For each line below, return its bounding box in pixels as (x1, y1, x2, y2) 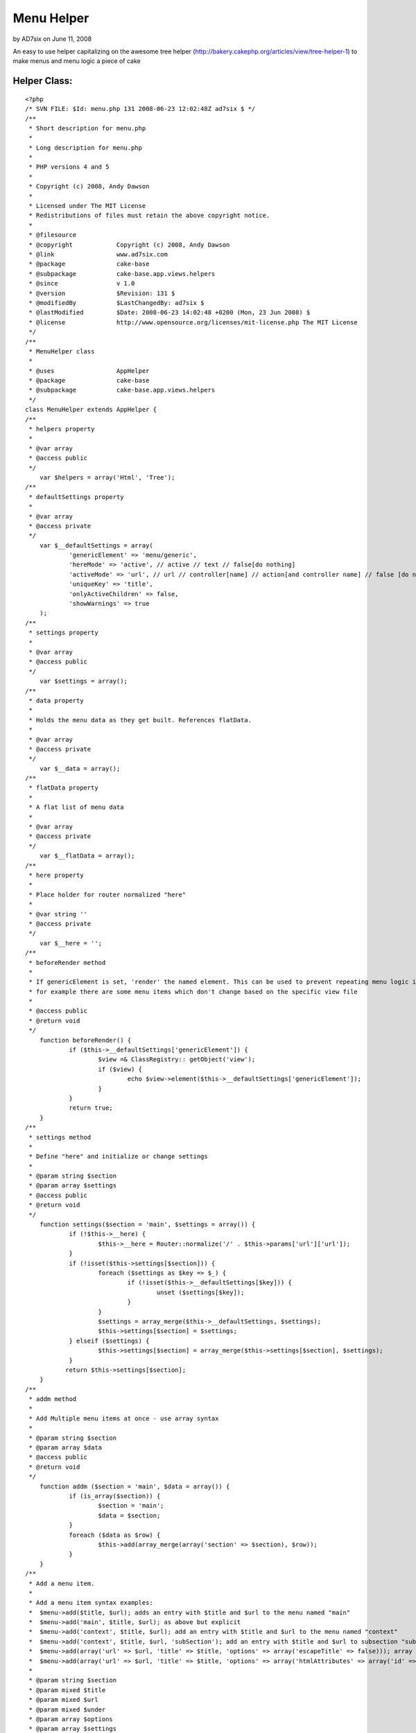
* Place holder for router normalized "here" (28, 891, 187, 898)
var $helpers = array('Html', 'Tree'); (39, 473, 175, 481)
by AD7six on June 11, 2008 (12, 35, 92, 43)
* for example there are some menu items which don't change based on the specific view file (28, 988, 358, 995)
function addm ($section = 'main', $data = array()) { (39, 1482, 230, 1490)
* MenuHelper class (28, 347, 95, 355)
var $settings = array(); (39, 677, 128, 686)
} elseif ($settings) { (69, 1336, 150, 1345)
